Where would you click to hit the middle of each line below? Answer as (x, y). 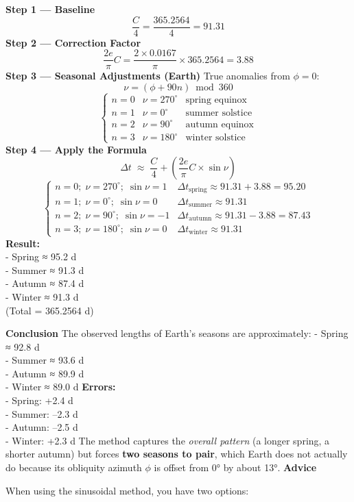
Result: (23, 243)
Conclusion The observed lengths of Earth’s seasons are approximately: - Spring (177, 333)
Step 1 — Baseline (50, 9)
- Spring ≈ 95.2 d (41, 256)
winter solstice (215, 138)
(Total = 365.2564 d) (50, 310)
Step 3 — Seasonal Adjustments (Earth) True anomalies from (148, 76)
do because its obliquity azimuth (74, 467)
